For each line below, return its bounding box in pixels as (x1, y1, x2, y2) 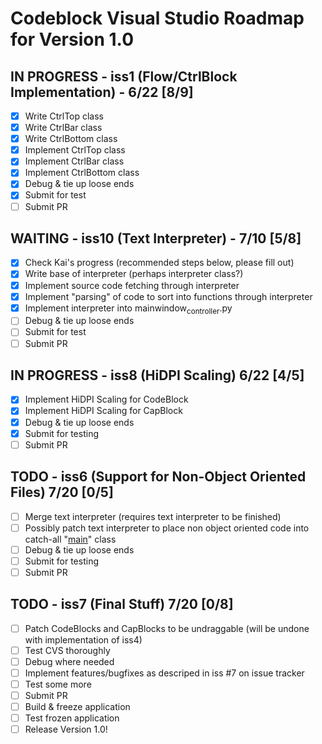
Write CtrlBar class (24, 122, 103, 134)
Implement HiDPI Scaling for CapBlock (24, 405, 183, 417)
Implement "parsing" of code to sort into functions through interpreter (24, 290, 313, 302)
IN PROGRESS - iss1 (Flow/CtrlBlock (10, 68, 238, 85)
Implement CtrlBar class (24, 155, 125, 167)
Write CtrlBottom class (24, 133, 118, 145)
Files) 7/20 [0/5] (10, 484, 114, 501)
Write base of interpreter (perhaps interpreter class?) (24, 268, 244, 280)
